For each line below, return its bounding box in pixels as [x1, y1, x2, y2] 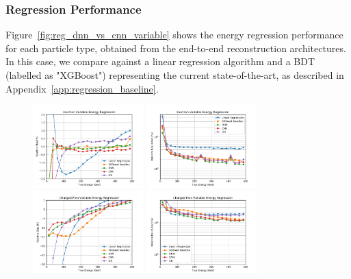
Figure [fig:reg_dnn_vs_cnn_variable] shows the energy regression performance [5, 27, 343, 42]
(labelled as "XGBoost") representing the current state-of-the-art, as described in [5, 68, 344, 82]
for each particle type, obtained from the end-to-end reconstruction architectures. [5, 40, 346, 55]
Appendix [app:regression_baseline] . [5, 81, 159, 95]
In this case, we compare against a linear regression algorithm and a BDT [5, 54, 315, 69]
